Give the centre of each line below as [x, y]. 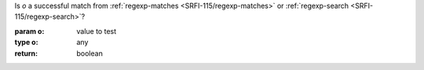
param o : [29, 31]
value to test [97, 31]
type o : [26, 42]
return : [26, 53]
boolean [90, 53]
